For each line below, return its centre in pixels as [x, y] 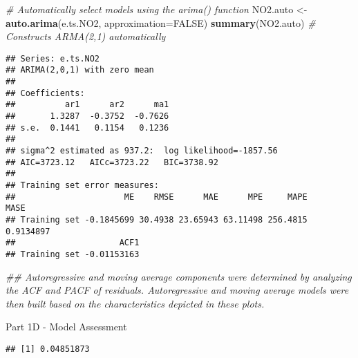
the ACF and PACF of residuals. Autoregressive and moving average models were [177, 290]
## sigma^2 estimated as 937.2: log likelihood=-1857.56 [142, 151]
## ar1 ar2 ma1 [87, 105]
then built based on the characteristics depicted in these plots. [135, 303]
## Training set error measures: [82, 185]
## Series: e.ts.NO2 [53, 58]
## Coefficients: [45, 93]
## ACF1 [73, 243]
